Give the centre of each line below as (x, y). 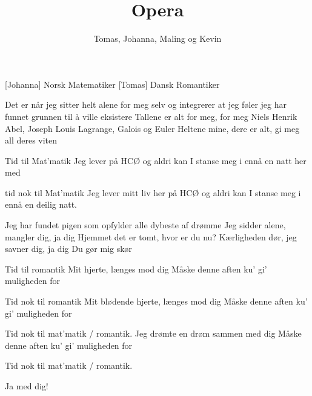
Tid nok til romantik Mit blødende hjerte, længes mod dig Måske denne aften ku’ (156, 301)
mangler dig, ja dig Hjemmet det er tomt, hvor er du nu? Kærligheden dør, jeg (151, 236)
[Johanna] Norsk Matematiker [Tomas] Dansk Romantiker (112, 84)
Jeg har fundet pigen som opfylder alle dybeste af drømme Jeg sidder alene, (145, 225)
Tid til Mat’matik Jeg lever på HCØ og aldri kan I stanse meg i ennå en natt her (156, 160)
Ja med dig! (27, 386)
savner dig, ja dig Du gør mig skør (68, 249)
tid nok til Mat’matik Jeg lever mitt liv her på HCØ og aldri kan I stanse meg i (153, 192)
